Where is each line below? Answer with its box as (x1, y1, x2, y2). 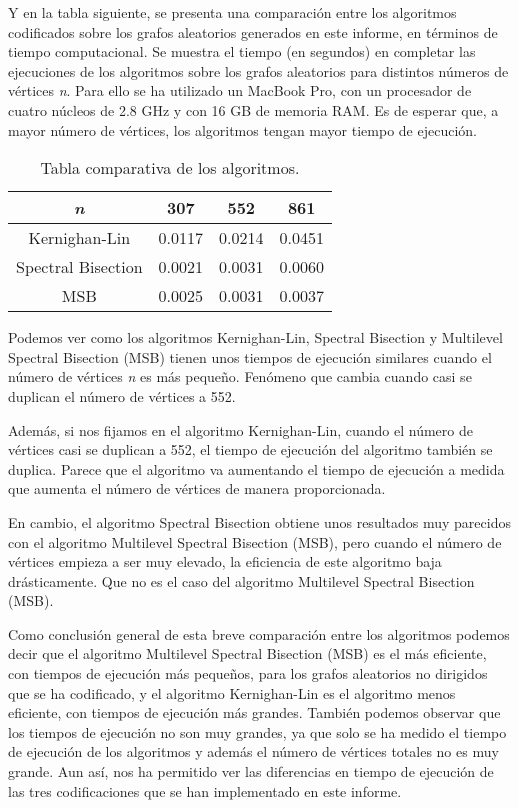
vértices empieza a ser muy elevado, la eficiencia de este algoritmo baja (8, 551, 442, 572)
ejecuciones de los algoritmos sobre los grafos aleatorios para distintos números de (8, 60, 509, 81)
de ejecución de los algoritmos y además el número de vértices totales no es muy (8, 741, 499, 762)
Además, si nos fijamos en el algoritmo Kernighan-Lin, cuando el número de (8, 419, 473, 440)
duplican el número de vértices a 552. (8, 385, 236, 406)
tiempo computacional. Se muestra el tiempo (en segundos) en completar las (8, 41, 476, 62)
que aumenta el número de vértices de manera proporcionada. (8, 478, 386, 499)
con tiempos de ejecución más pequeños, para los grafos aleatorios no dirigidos (8, 663, 488, 684)
